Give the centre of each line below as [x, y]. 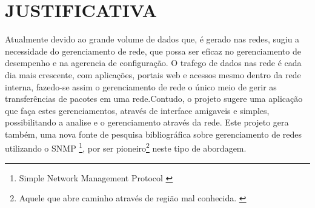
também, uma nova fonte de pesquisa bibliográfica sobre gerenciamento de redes [154, 134]
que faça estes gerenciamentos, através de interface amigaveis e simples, [137, 110]
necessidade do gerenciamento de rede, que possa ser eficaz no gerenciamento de [153, 51]
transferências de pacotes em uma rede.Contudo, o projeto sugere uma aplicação [154, 99]
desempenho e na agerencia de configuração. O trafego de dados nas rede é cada [153, 63]
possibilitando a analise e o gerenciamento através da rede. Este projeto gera [147, 122]
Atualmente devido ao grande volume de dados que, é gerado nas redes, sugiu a [152, 39]
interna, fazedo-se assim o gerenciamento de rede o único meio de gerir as [141, 86]
